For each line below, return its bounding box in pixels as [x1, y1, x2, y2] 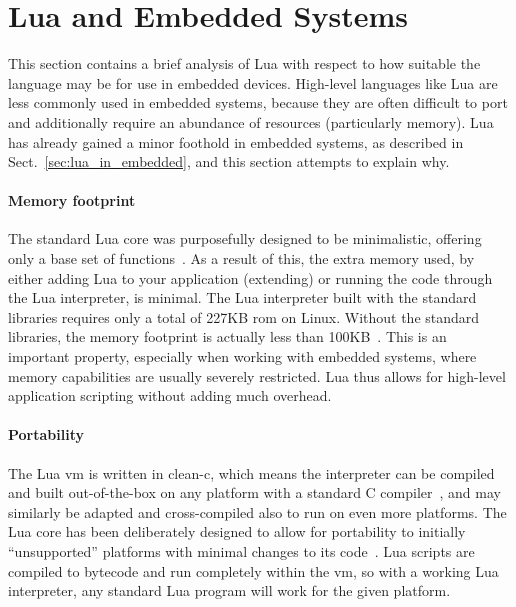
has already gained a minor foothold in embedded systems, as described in [8, 131, 464, 152]
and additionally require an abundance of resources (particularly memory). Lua [8, 111, 494, 132]
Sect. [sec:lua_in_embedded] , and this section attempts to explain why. [8, 151, 450, 172]
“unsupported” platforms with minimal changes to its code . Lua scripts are [8, 541, 475, 561]
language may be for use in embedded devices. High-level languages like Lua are [8, 72, 498, 93]
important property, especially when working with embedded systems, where [8, 346, 477, 367]
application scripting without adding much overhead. [8, 385, 332, 406]
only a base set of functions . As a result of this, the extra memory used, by [8, 248, 475, 269]
